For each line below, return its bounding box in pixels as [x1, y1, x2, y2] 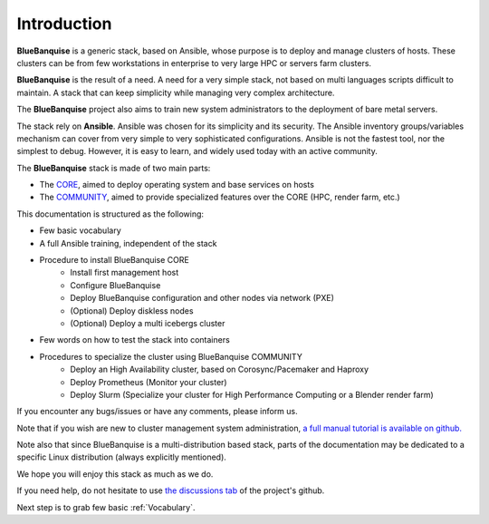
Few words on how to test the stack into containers [39, 335, 230, 345]
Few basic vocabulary [39, 225, 121, 236]
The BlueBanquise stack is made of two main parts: [16, 162, 211, 173]
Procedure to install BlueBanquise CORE [39, 255, 189, 266]
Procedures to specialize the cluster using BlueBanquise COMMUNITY [39, 351, 302, 362]
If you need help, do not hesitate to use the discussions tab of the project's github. [16, 485, 325, 496]
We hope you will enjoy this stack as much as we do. [16, 468, 214, 480]
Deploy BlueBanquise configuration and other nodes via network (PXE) [70, 293, 335, 304]
